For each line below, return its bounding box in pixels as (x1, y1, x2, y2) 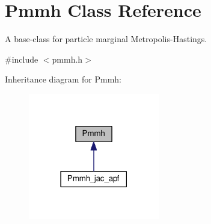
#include (5, 52, 38, 65)
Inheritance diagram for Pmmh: (5, 73, 121, 86)
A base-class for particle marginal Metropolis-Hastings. (5, 33, 207, 45)
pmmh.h (52, 52, 83, 65)
